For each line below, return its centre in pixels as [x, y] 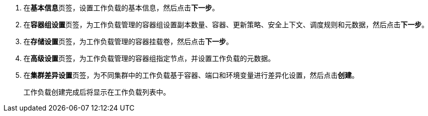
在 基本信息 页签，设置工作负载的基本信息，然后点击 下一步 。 [121, 8]
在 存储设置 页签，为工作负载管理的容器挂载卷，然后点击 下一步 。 [128, 41]
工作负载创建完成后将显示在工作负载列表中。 [97, 92]
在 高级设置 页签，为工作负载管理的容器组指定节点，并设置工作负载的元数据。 [149, 58]
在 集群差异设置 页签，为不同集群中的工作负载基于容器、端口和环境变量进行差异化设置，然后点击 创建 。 [191, 75]
